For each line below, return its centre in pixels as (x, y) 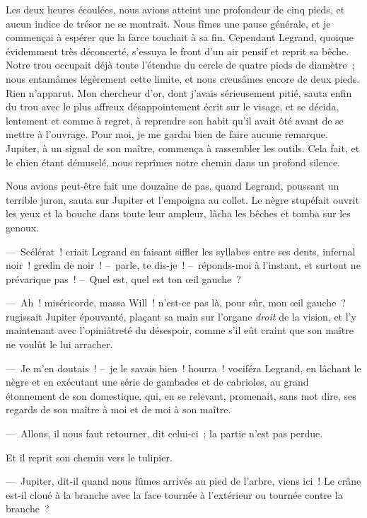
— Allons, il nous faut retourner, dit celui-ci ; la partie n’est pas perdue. (164, 433)
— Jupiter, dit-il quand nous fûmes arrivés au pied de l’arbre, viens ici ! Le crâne (183, 481)
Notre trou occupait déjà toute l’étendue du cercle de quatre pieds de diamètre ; (180, 65)
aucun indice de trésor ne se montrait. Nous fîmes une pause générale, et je (168, 23)
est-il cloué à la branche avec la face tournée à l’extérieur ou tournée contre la (174, 494)
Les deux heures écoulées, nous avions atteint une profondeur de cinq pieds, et (175, 9)
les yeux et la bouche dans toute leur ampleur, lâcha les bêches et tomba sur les (178, 213)
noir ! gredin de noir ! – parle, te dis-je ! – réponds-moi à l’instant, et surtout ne (183, 265)
